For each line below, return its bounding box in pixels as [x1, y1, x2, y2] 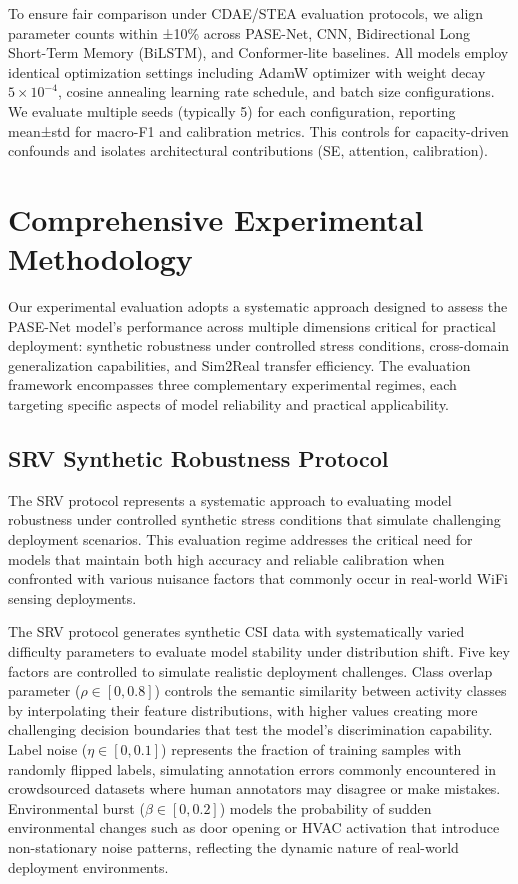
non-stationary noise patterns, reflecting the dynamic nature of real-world [8, 836, 459, 857]
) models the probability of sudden [219, 797, 432, 818]
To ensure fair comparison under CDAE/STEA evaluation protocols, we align [8, 3, 484, 23]
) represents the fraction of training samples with [161, 738, 462, 759]
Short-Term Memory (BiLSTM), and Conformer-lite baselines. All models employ [8, 42, 509, 63]
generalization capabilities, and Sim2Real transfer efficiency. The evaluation [8, 354, 471, 375]
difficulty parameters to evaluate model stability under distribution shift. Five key [8, 640, 510, 661]
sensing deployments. [8, 587, 137, 608]
